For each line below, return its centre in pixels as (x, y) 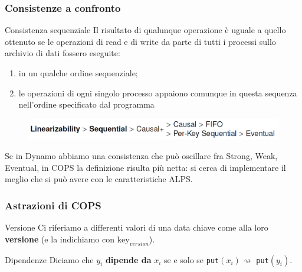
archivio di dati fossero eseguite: (63, 53)
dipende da (128, 259)
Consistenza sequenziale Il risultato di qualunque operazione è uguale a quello (145, 30)
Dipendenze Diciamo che (49, 259)
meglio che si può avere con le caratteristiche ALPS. (99, 179)
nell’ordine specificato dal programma (86, 104)
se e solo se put (191, 259)
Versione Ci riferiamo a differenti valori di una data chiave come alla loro (137, 227)
